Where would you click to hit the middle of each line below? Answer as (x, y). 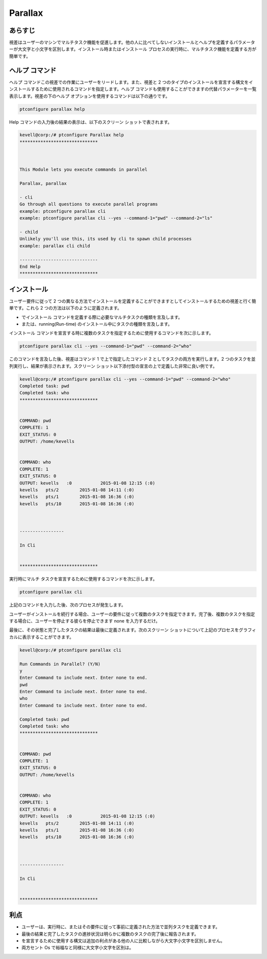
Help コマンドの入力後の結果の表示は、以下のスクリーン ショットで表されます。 (91, 122)
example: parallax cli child (55, 246)
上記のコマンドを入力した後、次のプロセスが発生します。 (67, 605)
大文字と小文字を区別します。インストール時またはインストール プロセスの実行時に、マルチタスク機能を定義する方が (137, 49)
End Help (30, 266)
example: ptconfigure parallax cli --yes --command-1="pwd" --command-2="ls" (116, 218)
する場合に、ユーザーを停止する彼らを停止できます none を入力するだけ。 (85, 621)
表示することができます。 (48, 637)
